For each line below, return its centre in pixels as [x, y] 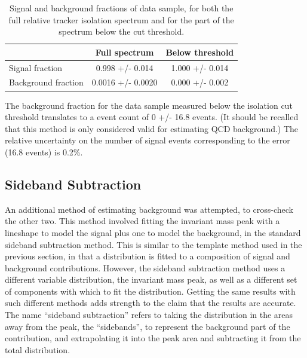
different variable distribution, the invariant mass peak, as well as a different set [151, 279]
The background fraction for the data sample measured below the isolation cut [149, 105]
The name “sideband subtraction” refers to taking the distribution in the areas [149, 315]
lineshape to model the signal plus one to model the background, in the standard [153, 232]
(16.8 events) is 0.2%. [44, 152]
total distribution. [38, 349]
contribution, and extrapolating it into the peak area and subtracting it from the [153, 338]
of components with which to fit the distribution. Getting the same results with [150, 291]
